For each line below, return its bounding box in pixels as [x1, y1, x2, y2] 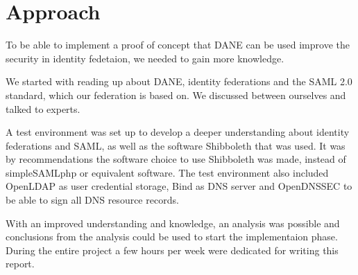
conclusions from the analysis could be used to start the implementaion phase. [6, 229, 338, 244]
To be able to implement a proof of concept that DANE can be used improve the [6, 37, 350, 52]
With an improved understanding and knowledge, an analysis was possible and [6, 215, 340, 230]
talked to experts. [6, 101, 80, 116]
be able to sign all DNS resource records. [6, 193, 179, 207]
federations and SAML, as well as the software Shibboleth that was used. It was [6, 138, 346, 152]
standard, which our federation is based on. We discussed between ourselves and [6, 87, 346, 102]
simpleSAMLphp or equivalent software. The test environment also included [6, 165, 329, 179]
